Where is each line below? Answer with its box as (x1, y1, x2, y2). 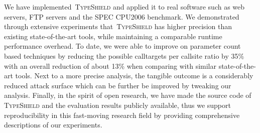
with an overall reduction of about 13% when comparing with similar (4, 60, 216, 71)
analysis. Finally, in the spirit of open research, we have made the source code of (4, 90, 251, 100)
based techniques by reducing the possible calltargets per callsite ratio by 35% (4, 50, 244, 61)
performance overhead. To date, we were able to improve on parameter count (4, 41, 241, 51)
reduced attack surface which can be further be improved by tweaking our (4, 80, 231, 90)
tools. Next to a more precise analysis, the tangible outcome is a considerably (15, 70, 253, 81)
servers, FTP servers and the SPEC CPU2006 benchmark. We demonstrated (4, 11, 239, 22)
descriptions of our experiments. (4, 119, 102, 130)
